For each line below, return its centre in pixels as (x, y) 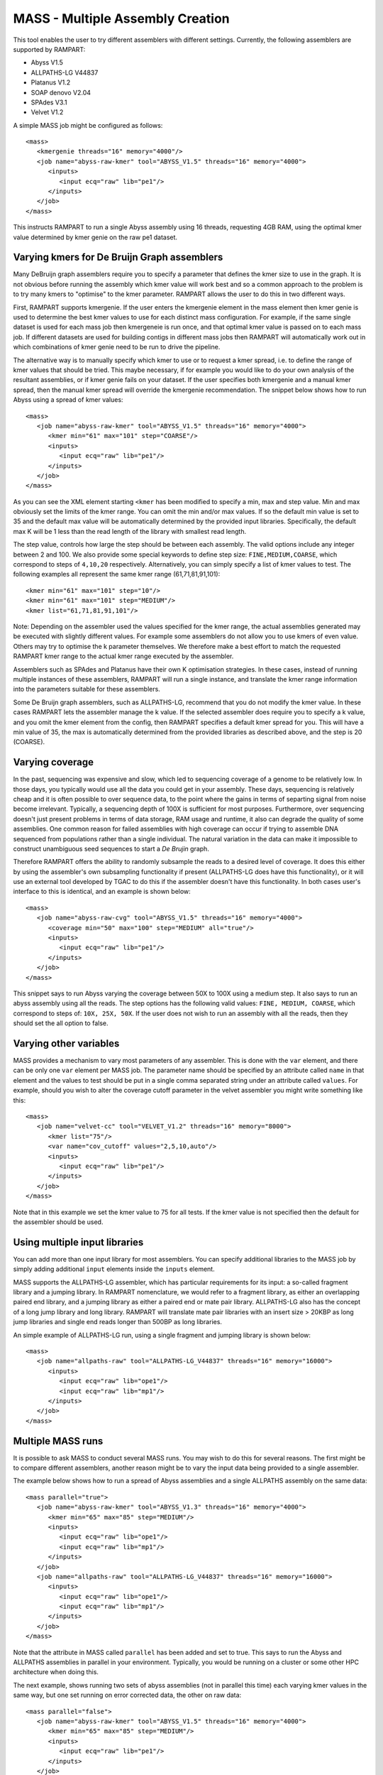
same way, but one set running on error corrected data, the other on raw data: (127, 1695)
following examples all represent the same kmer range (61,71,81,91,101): (117, 574)
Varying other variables (66, 1043)
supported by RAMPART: (49, 49)
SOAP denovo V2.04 (61, 92)
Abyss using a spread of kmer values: (68, 400)
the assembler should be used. (58, 1222)
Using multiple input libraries (78, 1242)
